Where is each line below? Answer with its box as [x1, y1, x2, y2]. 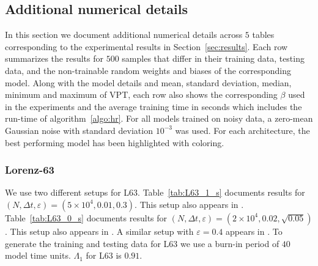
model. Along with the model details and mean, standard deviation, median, [5, 76, 292, 89]
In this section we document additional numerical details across [5, 28, 243, 41]
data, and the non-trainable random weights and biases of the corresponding [5, 64, 291, 76]
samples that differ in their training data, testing [122, 52, 305, 65]
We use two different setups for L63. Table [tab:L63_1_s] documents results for [5, 186, 305, 199]
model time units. [5, 249, 71, 262]
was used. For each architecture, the [175, 124, 310, 136]
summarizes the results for [5, 52, 104, 65]
